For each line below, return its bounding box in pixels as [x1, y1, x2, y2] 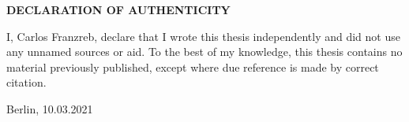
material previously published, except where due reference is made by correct [6, 58, 379, 75]
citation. [6, 74, 47, 91]
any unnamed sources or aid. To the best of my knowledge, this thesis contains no [6, 43, 403, 60]
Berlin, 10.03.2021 [6, 100, 93, 116]
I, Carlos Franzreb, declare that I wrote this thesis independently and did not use [6, 28, 400, 44]
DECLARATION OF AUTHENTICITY [6, 2, 231, 17]
